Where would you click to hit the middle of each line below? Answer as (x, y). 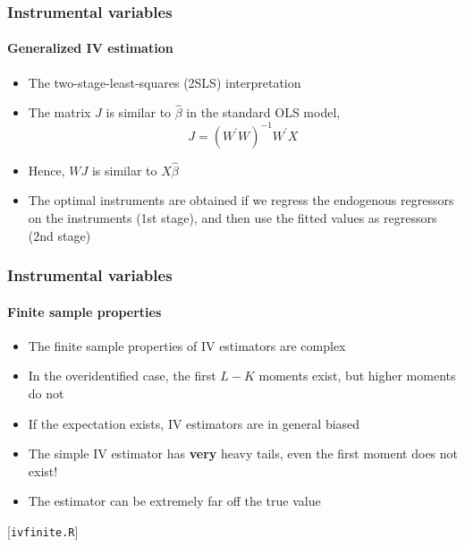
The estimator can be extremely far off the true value (174, 501)
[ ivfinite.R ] (43, 530)
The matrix (59, 112)
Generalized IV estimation (90, 48)
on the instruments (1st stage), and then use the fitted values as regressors (232, 217)
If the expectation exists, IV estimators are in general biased (194, 423)
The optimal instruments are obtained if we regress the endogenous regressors (241, 200)
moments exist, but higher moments (357, 376)
